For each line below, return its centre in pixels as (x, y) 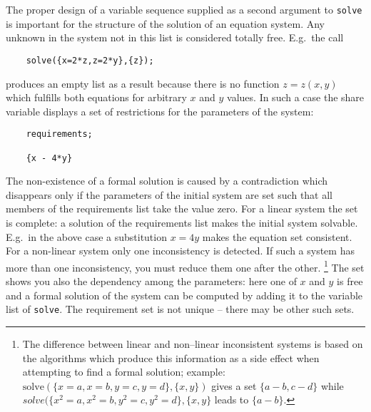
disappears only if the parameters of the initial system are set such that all (169, 194)
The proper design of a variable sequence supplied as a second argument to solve (184, 9)
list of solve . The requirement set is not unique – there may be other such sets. (180, 309)
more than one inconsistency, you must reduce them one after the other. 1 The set (185, 266)
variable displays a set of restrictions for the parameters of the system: (160, 111)
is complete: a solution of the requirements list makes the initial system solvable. (182, 223)
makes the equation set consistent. (277, 236)
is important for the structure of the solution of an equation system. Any (166, 23)
